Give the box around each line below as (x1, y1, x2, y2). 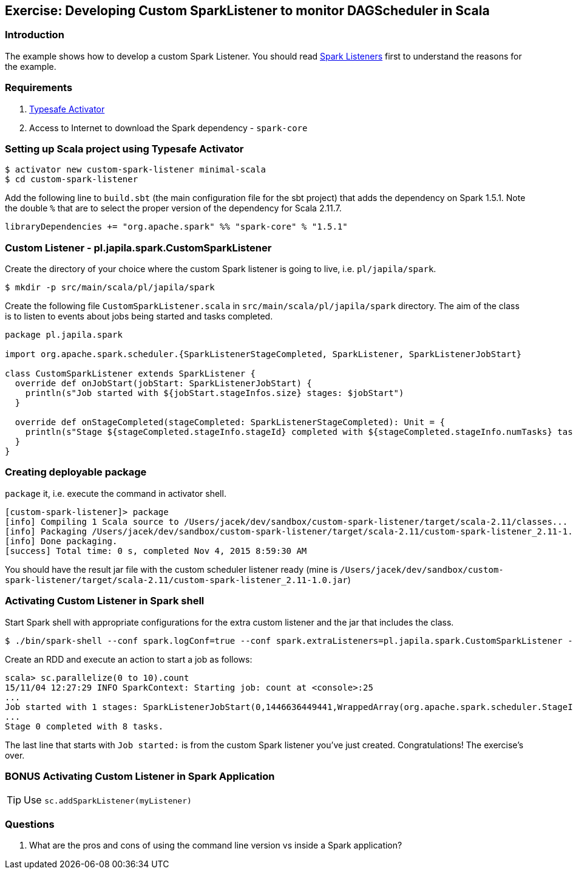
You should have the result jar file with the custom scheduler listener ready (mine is (5, 564, 338, 575)
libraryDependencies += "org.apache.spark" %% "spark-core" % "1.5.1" (5, 222, 348, 232)
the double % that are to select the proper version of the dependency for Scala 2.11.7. (5, 203, 342, 214)
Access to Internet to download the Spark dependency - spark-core (29, 122, 308, 133)
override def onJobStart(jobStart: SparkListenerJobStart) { (15, 378, 312, 389)
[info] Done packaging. (5, 536, 118, 546)
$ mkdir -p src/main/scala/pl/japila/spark (5, 282, 215, 293)
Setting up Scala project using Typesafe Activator (5, 142, 244, 155)
